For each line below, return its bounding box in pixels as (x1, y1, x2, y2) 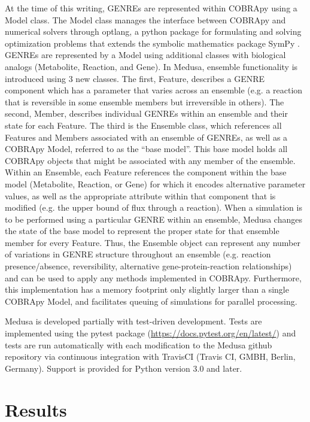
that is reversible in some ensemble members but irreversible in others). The (5, 95, 284, 108)
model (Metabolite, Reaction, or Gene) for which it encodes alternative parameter (5, 177, 306, 190)
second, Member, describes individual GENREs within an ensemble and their (5, 107, 288, 120)
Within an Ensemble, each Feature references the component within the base (5, 166, 287, 178)
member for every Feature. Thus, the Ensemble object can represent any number (5, 236, 300, 248)
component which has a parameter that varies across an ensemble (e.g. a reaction (5, 84, 303, 96)
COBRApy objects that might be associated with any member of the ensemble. (5, 154, 296, 166)
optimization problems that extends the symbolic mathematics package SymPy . (5, 37, 300, 49)
